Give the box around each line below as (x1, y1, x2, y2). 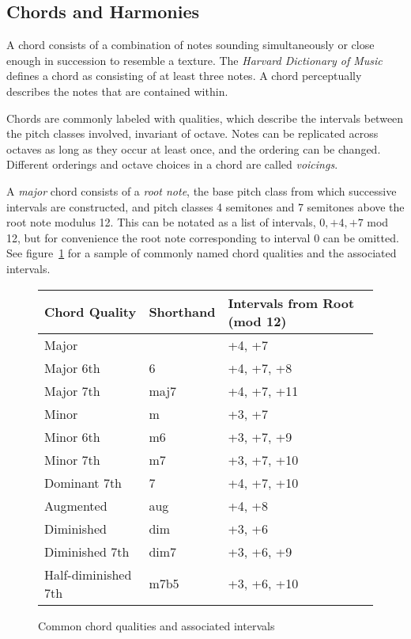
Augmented (44, 496, 107, 515)
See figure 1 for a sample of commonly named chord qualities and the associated (6, 245, 397, 261)
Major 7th (44, 381, 100, 400)
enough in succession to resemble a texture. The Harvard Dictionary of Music (6, 51, 383, 68)
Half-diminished (44, 565, 132, 584)
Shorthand (149, 302, 216, 321)
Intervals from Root (228, 293, 355, 312)
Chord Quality (44, 302, 137, 321)
